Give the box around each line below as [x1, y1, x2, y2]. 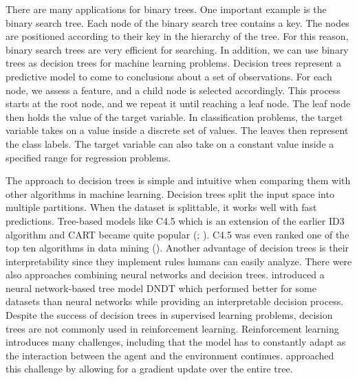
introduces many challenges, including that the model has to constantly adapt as [6, 335, 346, 349]
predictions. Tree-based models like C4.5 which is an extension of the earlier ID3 [6, 213, 345, 227]
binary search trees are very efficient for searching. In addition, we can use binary [6, 42, 349, 56]
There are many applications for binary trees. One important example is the [6, 2, 327, 16]
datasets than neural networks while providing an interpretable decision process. [6, 294, 344, 309]
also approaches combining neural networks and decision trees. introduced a [6, 267, 325, 282]
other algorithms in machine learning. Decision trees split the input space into [6, 186, 334, 201]
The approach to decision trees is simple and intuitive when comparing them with [6, 173, 351, 188]
